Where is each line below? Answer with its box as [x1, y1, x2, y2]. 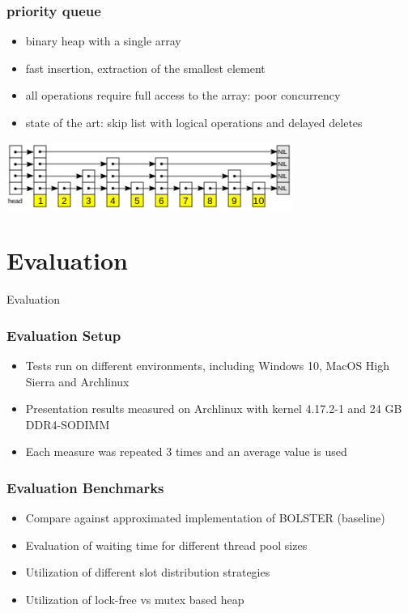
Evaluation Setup [6, 325, 121, 345]
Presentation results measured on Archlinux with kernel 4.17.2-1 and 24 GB [25, 400, 402, 417]
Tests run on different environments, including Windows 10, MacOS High [25, 357, 390, 374]
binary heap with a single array [25, 32, 181, 49]
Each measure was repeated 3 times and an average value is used [25, 443, 347, 460]
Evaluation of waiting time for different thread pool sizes [25, 536, 308, 553]
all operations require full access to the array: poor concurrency [25, 87, 341, 104]
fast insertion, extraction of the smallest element [25, 59, 266, 76]
